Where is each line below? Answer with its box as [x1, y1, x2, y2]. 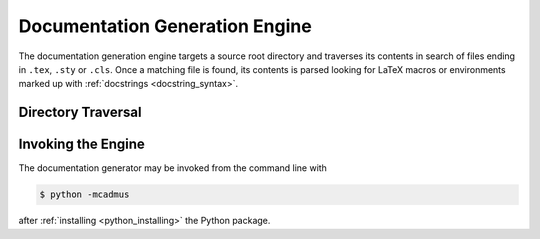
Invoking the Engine [18, 136, 145, 153]
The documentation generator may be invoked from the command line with [18, 162, 327, 174]
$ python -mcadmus [39, 189, 130, 200]
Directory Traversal [18, 104, 142, 121]
